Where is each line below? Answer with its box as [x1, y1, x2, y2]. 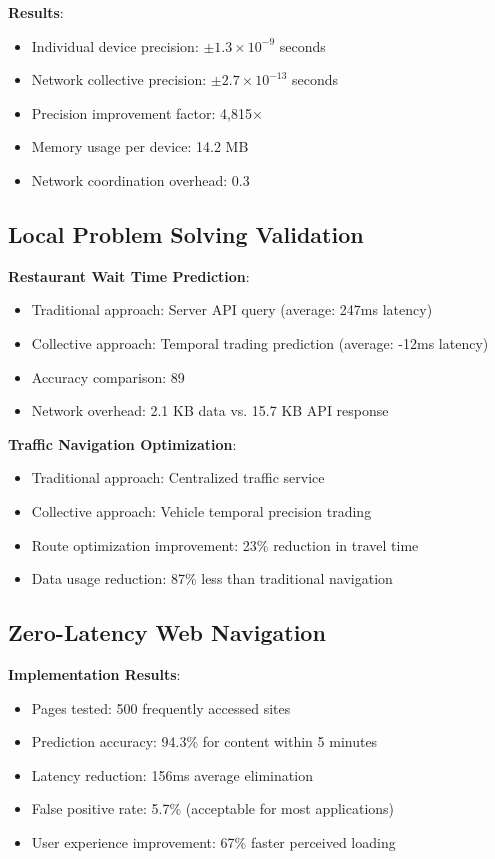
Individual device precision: [31, 35, 199, 56]
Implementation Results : [8, 663, 181, 684]
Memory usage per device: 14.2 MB [31, 136, 249, 157]
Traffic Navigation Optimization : [8, 433, 237, 454]
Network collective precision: [31, 69, 207, 90]
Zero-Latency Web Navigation [8, 617, 326, 648]
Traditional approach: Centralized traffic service [31, 467, 325, 488]
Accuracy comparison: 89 [31, 366, 185, 387]
